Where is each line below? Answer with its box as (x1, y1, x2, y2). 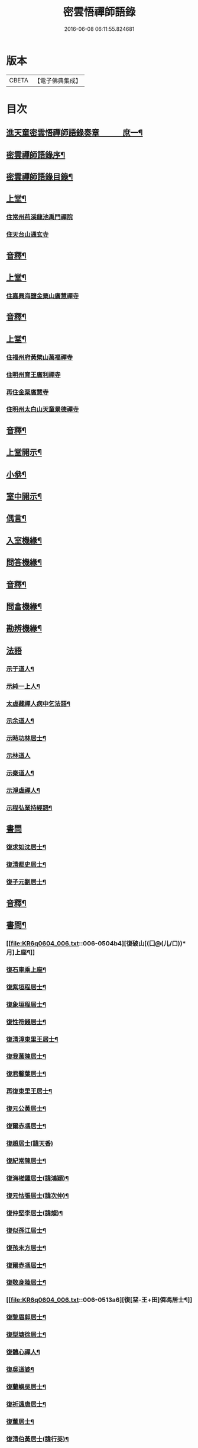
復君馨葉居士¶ (6, 1070, 46, 1078)
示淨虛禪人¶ (6, 787, 40, 795)
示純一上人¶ (6, 682, 40, 691)
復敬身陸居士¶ (6, 1278, 46, 1287)
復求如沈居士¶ (6, 843, 46, 851)
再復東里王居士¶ (6, 1087, 53, 1095)
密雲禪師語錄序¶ (6, 149, 66, 160)
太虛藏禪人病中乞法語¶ (6, 699, 71, 708)
